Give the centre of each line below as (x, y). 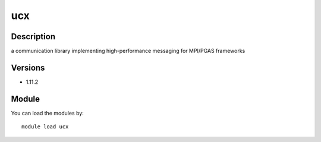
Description (33, 37)
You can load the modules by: (48, 113)
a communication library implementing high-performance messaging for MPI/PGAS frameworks (128, 51)
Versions (28, 67)
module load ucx (45, 127)
